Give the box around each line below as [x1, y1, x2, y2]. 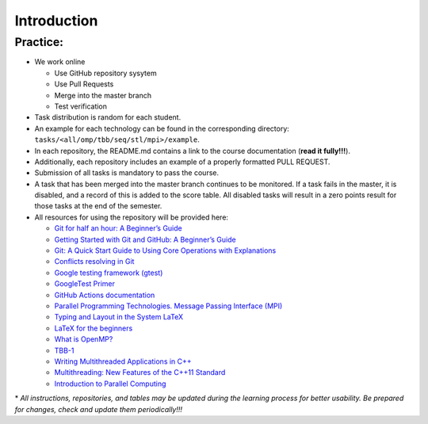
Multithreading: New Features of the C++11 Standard [54, 368, 226, 377]
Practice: [14, 35, 63, 49]
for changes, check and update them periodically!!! [14, 404, 182, 414]
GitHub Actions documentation [54, 290, 155, 300]
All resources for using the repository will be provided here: [34, 212, 229, 222]
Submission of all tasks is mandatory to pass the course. [34, 168, 220, 178]
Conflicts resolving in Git [54, 257, 135, 266]
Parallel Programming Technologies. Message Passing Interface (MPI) [54, 301, 283, 311]
